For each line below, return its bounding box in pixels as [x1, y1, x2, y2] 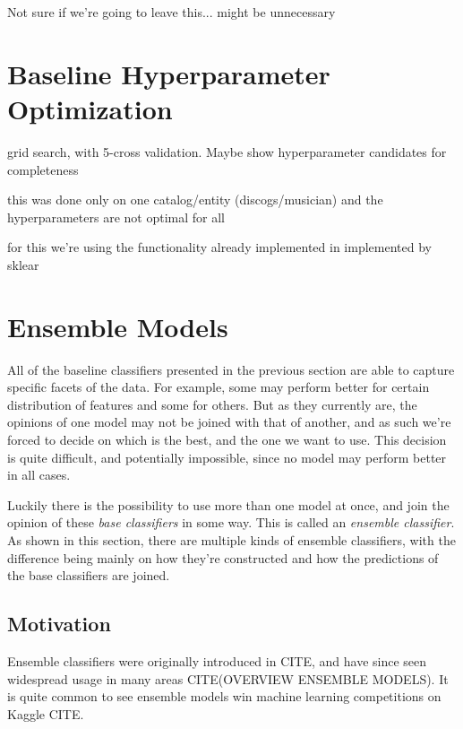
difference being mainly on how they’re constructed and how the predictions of [7, 548, 439, 567]
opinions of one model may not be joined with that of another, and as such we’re [7, 412, 451, 431]
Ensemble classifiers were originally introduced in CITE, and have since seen [7, 651, 427, 670]
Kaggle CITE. [7, 704, 84, 723]
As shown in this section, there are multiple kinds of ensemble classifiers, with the [7, 530, 456, 549]
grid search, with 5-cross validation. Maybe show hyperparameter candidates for [7, 142, 447, 161]
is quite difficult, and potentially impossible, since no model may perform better [7, 447, 447, 466]
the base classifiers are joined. [7, 566, 170, 585]
